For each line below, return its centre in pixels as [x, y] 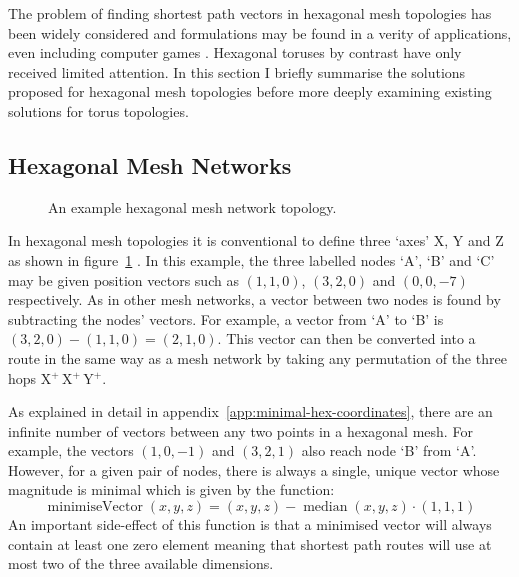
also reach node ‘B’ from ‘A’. [389, 450]
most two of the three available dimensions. [141, 563]
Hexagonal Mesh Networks [150, 164]
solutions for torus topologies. [98, 110]
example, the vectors [71, 450]
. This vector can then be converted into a [346, 338]
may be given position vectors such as [123, 279]
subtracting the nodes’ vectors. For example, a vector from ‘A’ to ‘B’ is [226, 318]
